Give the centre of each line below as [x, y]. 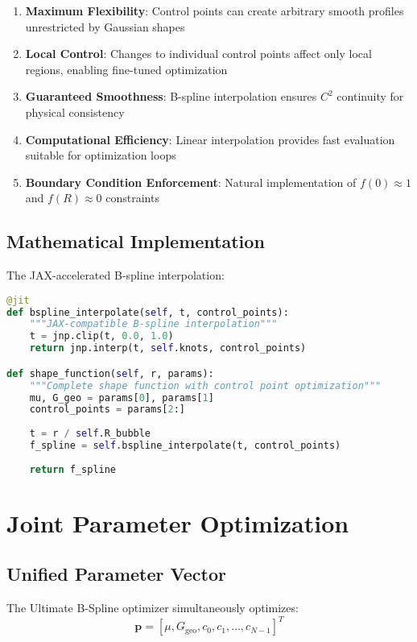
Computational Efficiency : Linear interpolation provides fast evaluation [210, 139]
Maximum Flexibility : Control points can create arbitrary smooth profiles [215, 10]
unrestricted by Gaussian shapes [105, 26]
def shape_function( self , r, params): [110, 373]
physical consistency [75, 112]
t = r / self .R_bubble [90, 434]
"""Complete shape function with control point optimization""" [205, 385]
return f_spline [73, 469]
